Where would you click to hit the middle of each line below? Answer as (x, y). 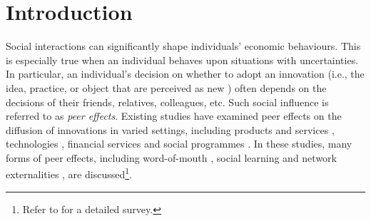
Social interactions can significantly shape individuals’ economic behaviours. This (183, 46)
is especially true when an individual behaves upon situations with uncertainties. (182, 60)
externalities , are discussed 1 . (69, 173)
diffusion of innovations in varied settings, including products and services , (170, 129)
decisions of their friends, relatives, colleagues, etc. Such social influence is (167, 102)
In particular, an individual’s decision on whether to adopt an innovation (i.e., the (185, 74)
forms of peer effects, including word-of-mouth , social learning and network (171, 157)
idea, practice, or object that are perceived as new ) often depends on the (166, 87)
